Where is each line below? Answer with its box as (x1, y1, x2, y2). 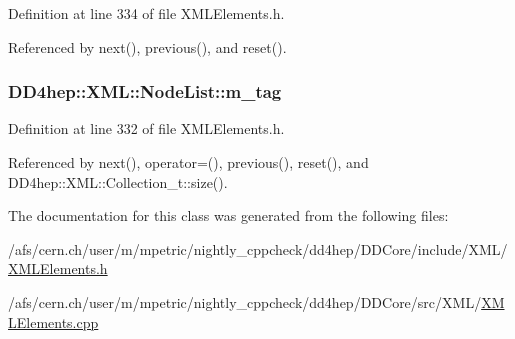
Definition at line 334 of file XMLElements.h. (8, 3, 285, 23)
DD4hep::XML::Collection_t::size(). (8, 171, 228, 192)
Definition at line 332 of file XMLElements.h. (8, 118, 285, 139)
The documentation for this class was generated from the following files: (8, 205, 449, 226)
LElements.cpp (8, 311, 99, 332)
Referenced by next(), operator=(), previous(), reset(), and (8, 152, 369, 172)
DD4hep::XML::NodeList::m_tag (8, 79, 282, 104)
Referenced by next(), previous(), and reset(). (8, 36, 287, 57)
